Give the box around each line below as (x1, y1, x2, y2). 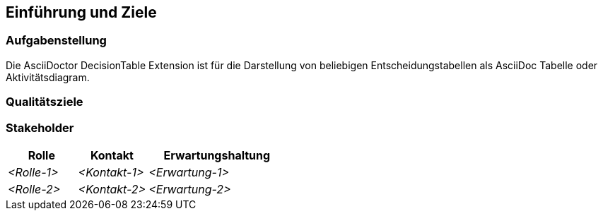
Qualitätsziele (6, 95, 83, 109)
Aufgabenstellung (6, 33, 107, 48)
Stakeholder (6, 120, 74, 135)
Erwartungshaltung (163, 148, 271, 162)
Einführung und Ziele (6, 4, 157, 21)
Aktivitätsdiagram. (6, 71, 90, 83)
